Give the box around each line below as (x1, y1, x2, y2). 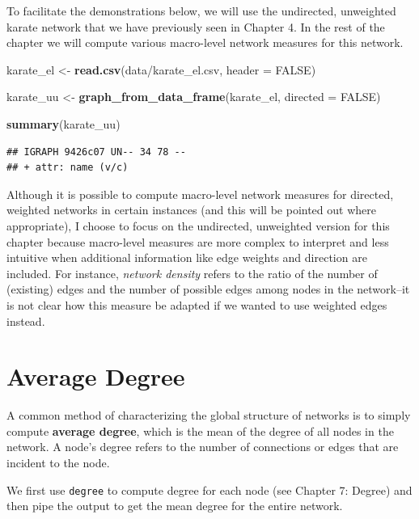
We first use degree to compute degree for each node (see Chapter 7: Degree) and (6, 481, 413, 498)
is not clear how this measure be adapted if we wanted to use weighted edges (6, 296, 387, 313)
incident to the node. (6, 454, 110, 470)
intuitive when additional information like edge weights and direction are (6, 249, 367, 266)
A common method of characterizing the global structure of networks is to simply (6, 407, 411, 424)
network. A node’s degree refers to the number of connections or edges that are (6, 438, 399, 455)
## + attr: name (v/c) (6, 162, 129, 174)
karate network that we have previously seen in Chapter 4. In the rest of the (6, 18, 385, 35)
